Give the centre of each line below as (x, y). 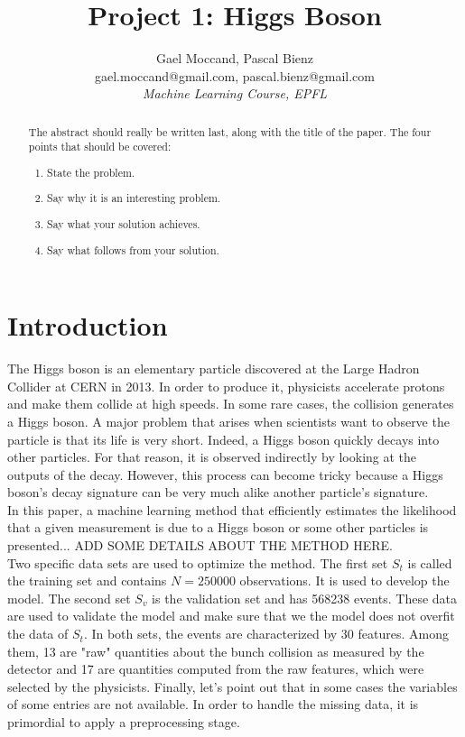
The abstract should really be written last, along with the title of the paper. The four (230, 131)
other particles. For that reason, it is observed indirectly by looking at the (212, 457)
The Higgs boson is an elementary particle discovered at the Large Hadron (214, 368)
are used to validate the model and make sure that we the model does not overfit (231, 616)
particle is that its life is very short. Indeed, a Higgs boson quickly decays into (223, 439)
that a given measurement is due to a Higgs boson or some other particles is (218, 527)
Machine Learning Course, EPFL (235, 93)
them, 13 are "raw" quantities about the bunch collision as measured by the (216, 651)
